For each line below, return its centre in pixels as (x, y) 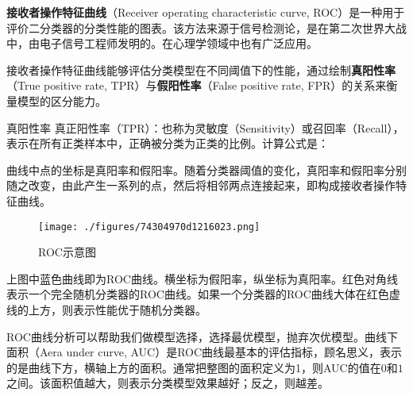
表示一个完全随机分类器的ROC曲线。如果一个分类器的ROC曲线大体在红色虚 (203, 294)
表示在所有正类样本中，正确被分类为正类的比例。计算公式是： (168, 143)
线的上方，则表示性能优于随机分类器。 (106, 309)
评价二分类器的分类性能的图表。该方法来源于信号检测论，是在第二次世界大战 (206, 27)
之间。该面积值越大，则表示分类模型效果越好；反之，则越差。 (168, 383)
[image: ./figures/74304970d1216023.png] (149, 227)
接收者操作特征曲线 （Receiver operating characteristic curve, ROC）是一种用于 (206, 12)
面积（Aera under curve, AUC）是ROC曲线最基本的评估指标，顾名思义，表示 (205, 352)
